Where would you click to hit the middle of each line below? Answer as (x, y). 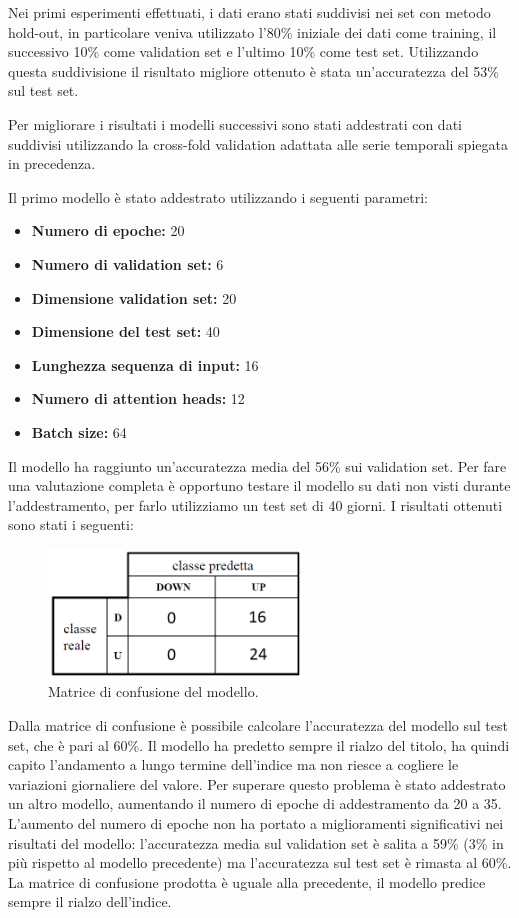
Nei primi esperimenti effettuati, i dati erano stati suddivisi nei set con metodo (249, 12)
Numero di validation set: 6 (127, 263)
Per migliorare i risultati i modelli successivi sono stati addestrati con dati (235, 123)
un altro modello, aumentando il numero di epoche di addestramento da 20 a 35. (255, 803)
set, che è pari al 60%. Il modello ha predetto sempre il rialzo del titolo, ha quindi (259, 744)
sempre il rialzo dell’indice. (90, 901)
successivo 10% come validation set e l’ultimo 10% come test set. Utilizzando (243, 51)
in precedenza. (52, 163)
